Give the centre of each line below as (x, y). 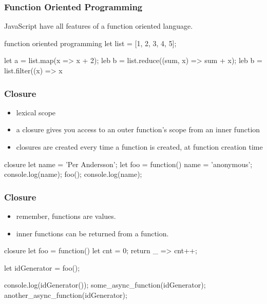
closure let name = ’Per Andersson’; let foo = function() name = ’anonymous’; (128, 164)
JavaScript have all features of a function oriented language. (99, 26)
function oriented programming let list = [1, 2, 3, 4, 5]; (90, 43)
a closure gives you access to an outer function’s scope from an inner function (138, 129)
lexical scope (36, 112)
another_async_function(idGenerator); (66, 295)
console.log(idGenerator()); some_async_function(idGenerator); (105, 285)
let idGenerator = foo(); (42, 267)
